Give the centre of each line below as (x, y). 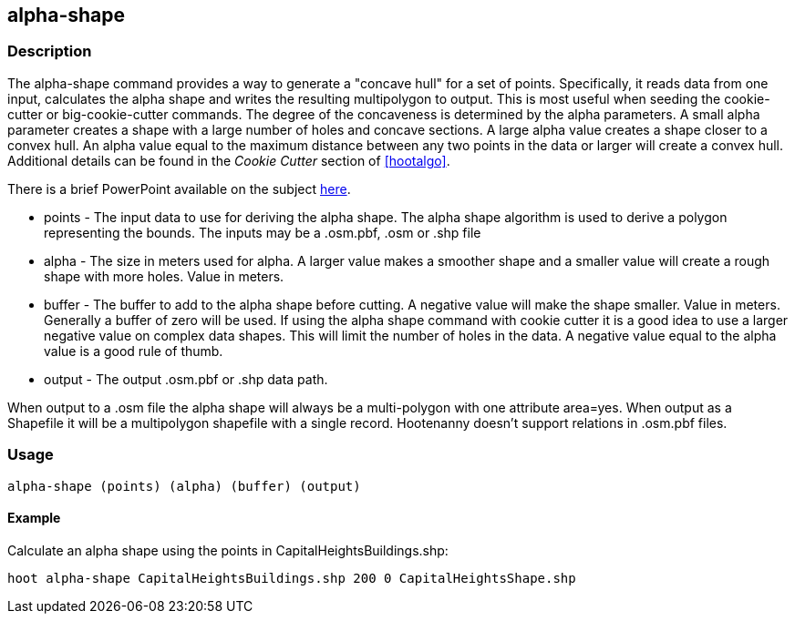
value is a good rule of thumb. (134, 351)
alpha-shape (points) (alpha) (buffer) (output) (184, 486)
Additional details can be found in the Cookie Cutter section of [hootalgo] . (229, 160)
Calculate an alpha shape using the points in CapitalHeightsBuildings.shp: (228, 550)
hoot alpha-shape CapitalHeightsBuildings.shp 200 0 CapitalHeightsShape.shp (292, 578)
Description (50, 51)
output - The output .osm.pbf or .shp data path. (186, 379)
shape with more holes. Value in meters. (164, 276)
